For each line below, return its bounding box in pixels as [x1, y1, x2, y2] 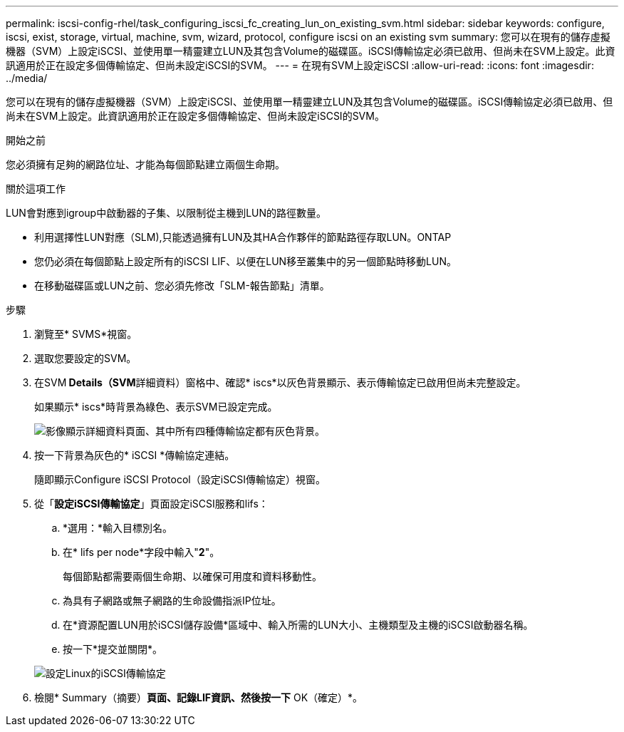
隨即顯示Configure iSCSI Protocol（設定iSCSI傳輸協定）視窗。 [34, 473, 326, 485]
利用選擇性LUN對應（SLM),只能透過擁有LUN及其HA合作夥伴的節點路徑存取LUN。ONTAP [34, 231, 452, 243]
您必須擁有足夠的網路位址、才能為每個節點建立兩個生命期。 [6, 158, 285, 170]
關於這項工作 [6, 182, 66, 195]
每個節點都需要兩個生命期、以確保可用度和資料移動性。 [63, 570, 322, 582]
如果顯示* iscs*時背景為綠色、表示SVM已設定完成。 [34, 401, 278, 413]
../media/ [6, 72, 48, 84]
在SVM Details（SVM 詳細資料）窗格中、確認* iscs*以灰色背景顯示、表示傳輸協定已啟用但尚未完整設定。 [34, 376, 526, 388]
